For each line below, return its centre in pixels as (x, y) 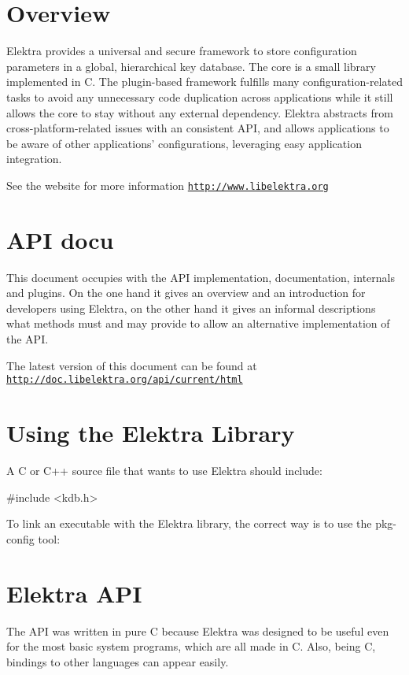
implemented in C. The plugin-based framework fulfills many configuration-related (204, 82)
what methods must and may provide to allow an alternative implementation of (198, 323)
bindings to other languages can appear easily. (118, 661)
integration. (34, 159)
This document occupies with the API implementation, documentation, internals (201, 277)
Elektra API (74, 593)
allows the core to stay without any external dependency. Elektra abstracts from (200, 112)
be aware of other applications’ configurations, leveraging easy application (184, 143)
